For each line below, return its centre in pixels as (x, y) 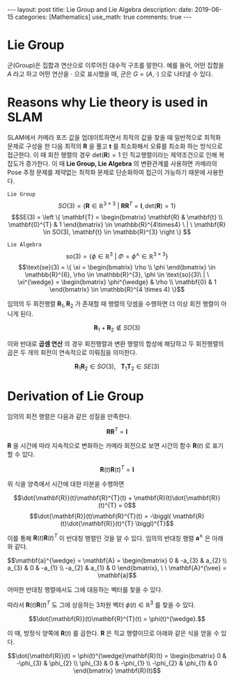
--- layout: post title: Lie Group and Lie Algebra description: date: (100, 9)
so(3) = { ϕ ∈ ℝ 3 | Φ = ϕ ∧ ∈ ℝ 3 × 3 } (117, 256)
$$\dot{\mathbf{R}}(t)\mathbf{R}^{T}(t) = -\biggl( (100, 516)
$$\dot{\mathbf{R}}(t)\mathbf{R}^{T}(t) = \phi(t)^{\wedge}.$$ (117, 619)
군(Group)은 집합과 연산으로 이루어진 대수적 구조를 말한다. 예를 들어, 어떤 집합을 (116, 65)
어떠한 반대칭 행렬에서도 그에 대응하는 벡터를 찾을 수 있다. (85, 590)
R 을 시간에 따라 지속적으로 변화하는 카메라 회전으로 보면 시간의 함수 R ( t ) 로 (109, 446)
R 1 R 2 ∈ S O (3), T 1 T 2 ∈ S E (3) (117, 367)
